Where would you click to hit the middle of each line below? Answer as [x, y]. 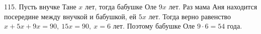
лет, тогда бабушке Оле [121, 6]
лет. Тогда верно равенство [190, 16]
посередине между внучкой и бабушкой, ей [70, 16]
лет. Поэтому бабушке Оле [154, 26]
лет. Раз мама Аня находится [213, 6]
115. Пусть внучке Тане [40, 6]
